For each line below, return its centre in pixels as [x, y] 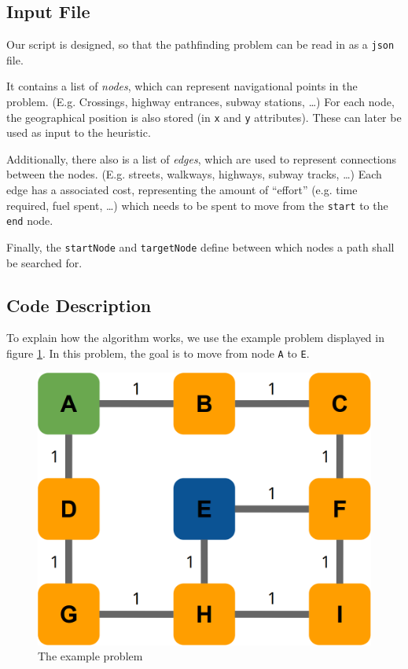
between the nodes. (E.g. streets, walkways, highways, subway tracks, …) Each [194, 174]
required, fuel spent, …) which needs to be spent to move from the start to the [197, 205]
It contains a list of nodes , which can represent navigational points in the [182, 86]
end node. [30, 221]
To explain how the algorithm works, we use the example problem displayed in [195, 338]
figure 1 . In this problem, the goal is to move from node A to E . [158, 353]
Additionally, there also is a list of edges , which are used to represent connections [202, 158]
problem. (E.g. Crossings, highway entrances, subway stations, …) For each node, [200, 102]
